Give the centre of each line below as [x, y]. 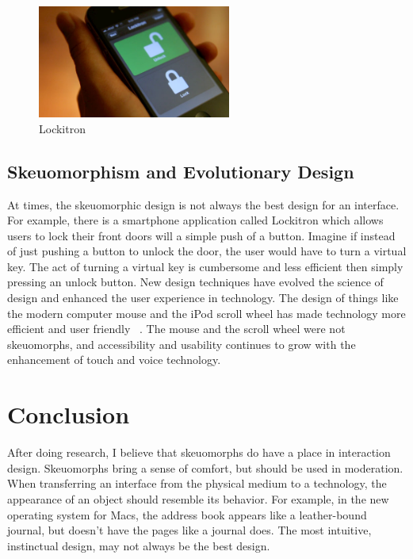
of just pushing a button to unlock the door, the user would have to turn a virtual [207, 251]
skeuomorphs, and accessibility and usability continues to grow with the [182, 344]
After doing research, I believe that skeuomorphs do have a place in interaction [199, 452]
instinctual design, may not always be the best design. [139, 545]
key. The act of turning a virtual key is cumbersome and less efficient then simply [205, 266]
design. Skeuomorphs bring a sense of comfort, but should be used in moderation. [205, 467]
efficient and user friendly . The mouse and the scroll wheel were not [176, 329]
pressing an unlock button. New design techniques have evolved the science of [195, 282]
